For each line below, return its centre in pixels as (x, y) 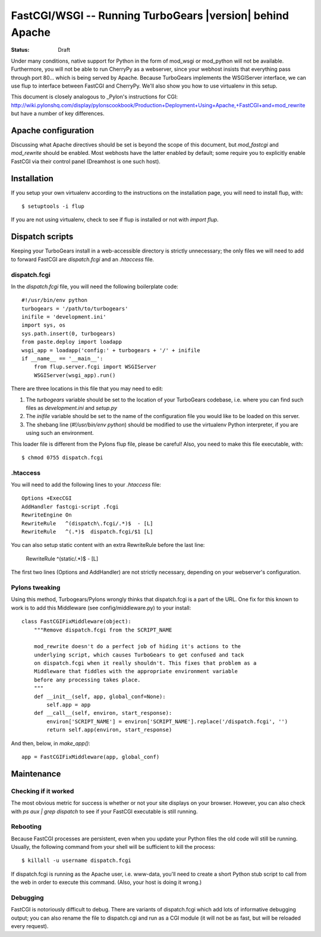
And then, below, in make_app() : (51, 743)
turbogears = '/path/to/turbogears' (75, 309)
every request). (30, 926)
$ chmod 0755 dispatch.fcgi (62, 457)
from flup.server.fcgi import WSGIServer (95, 367)
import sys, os (44, 325)
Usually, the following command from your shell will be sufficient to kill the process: (113, 847)
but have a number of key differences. (58, 114)
